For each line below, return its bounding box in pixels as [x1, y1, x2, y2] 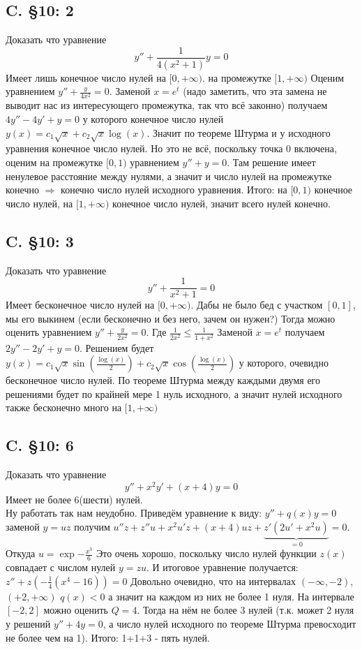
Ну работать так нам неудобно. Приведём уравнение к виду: [6, 505, 262, 520]
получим [74, 519, 110, 533]
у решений [6, 616, 51, 631]
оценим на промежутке [6, 154, 103, 169]
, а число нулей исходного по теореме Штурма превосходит [103, 616, 356, 631]
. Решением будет [80, 340, 154, 355]
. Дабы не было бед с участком [190, 297, 323, 312]
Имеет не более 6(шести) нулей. [6, 492, 143, 506]
